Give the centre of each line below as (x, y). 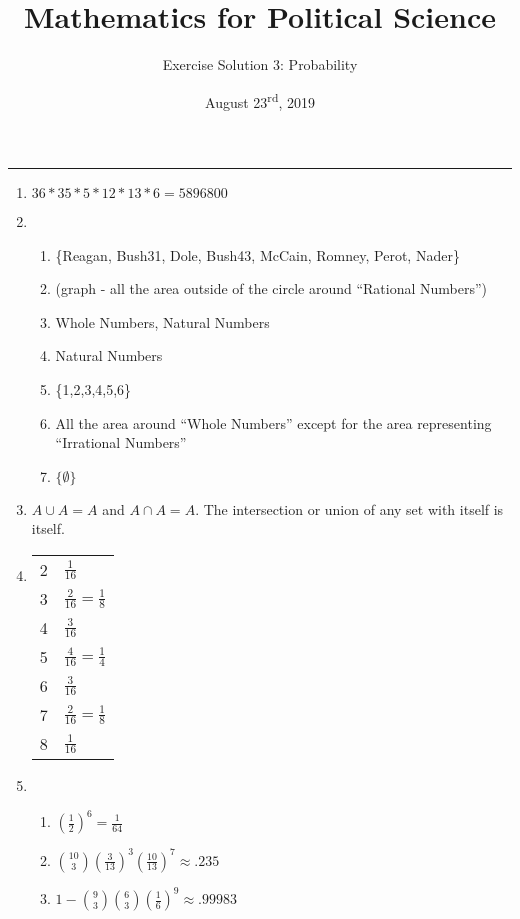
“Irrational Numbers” (121, 442)
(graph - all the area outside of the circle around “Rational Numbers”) (271, 288)
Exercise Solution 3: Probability (260, 64)
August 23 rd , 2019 (260, 100)
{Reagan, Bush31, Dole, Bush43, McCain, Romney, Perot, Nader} (257, 254)
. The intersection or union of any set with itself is (349, 508)
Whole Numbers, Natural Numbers (162, 321)
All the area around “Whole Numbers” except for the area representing (273, 422)
